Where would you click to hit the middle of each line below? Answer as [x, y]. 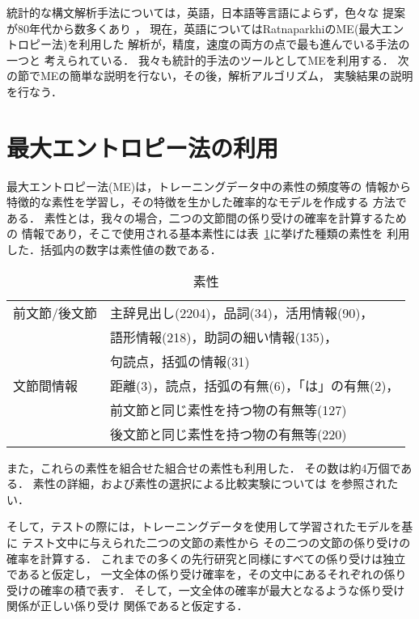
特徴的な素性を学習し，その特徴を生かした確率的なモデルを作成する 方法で [207, 202]
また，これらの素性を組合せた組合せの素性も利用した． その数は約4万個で [204, 467]
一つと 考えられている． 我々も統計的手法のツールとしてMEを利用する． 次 [208, 59]
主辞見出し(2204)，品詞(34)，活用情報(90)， [242, 312]
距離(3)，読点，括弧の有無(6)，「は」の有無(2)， [255, 385]
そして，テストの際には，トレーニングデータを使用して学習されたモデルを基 [210, 526]
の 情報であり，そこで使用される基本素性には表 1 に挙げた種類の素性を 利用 [208, 233]
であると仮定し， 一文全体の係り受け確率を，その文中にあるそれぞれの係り [207, 574]
